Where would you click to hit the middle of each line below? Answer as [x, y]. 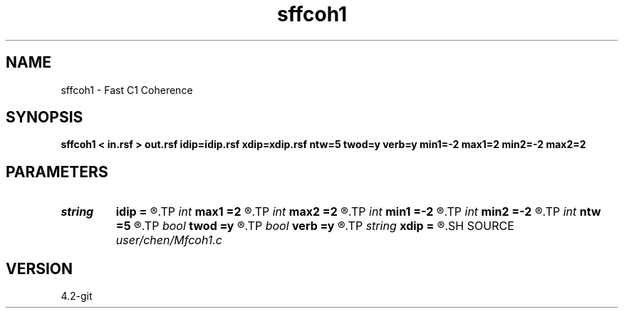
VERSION [40, 268]
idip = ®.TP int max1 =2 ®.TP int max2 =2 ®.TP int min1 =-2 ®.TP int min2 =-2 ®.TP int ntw [358, 212]
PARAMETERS [57, 172]
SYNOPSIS [45, 117]
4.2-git [77, 296]
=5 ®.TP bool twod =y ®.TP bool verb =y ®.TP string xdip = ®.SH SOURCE [315, 226]
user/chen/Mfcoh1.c [169, 240]
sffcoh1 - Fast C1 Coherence [127, 90]
